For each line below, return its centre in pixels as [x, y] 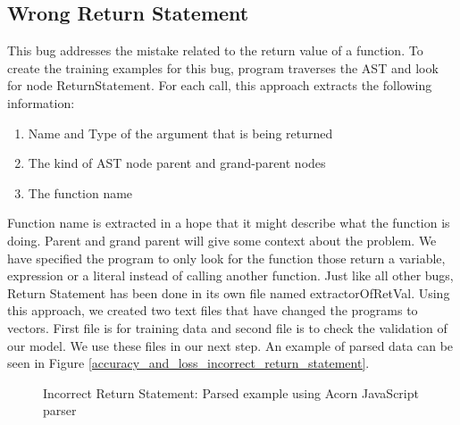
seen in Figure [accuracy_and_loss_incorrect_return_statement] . [188, 363]
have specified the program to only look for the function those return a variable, [226, 258]
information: [41, 102]
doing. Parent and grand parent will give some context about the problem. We [222, 240]
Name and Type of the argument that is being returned [180, 133]
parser [60, 410]
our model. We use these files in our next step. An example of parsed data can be [230, 345]
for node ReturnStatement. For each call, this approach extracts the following [220, 85]
